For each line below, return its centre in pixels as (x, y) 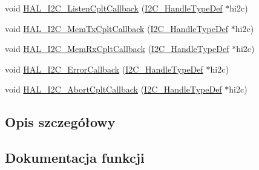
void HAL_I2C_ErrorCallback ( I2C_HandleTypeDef (104, 69)
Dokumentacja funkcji (75, 158)
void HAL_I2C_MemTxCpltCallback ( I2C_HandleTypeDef (117, 28)
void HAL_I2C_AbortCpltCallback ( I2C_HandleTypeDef (113, 89)
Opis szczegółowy (60, 122)
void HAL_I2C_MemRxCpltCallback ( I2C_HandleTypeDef (117, 49)
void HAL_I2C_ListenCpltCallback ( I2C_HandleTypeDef (114, 8)
